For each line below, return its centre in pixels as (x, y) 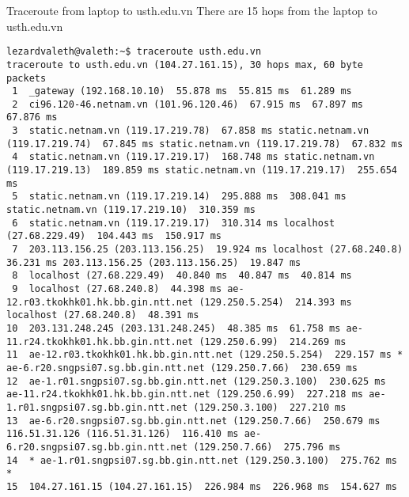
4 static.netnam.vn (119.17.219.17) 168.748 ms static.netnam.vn (193, 157)
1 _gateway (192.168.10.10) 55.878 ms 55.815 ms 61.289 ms (182, 91)
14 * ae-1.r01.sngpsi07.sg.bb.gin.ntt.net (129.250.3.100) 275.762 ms (202, 460)
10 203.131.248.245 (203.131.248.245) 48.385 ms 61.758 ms (174, 328)
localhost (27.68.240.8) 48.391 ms (103, 315)
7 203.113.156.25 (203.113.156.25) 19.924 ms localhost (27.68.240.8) (208, 250)
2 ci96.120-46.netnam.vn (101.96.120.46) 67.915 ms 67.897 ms (188, 104)
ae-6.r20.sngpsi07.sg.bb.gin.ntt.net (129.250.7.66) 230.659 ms (182, 368)
